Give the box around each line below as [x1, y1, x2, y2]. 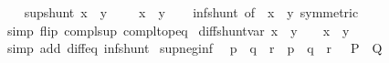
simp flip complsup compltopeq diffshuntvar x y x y [6, 20, 350, 39]
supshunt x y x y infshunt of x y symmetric [24, 3, 359, 21]
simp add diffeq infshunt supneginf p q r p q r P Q [6, 38, 383, 58]
